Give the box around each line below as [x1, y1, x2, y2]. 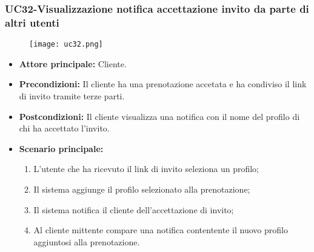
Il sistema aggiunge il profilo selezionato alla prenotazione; [33, 182, 250, 195]
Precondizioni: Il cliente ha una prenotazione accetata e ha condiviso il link [19, 78, 307, 90]
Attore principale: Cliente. [19, 57, 127, 70]
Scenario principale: [19, 142, 104, 154]
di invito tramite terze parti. [19, 89, 125, 102]
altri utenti [5, 15, 59, 30]
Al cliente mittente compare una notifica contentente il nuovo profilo [33, 224, 288, 236]
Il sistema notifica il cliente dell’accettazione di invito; [33, 203, 234, 216]
